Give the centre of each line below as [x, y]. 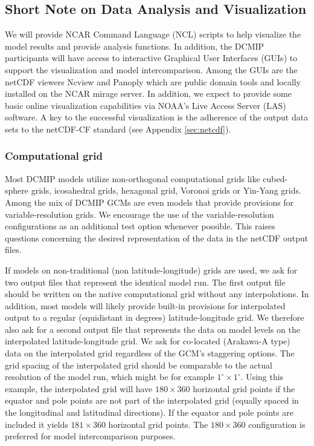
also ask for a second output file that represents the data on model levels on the [152, 329]
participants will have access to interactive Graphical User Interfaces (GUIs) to [151, 58]
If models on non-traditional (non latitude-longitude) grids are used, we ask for [151, 270]
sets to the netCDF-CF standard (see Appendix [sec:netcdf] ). [118, 129]
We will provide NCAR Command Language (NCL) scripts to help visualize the [153, 34]
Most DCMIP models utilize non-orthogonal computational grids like [133, 178]
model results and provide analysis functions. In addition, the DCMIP [135, 46]
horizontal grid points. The [158, 424]
